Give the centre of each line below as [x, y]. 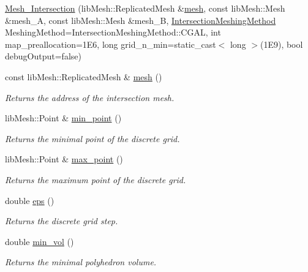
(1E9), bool [281, 44]
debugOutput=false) [43, 56]
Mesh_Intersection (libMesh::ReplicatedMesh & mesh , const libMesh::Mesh [145, 8]
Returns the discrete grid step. [62, 221]
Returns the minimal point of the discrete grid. [92, 138]
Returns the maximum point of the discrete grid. [96, 179]
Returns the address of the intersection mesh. [90, 97]
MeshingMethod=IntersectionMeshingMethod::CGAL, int [113, 32]
